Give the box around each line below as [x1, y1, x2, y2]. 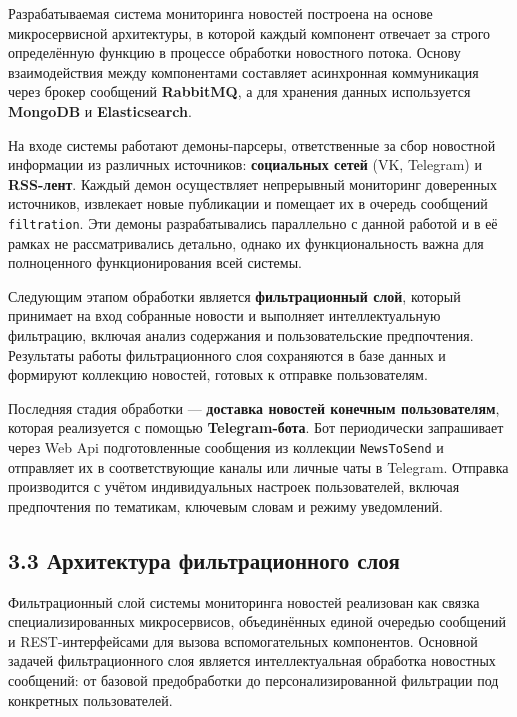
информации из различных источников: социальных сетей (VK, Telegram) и [8, 154, 482, 175]
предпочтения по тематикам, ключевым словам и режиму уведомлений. [8, 495, 443, 516]
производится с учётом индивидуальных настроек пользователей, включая [8, 476, 460, 497]
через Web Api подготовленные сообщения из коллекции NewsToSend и [8, 436, 444, 457]
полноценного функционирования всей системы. [8, 252, 302, 273]
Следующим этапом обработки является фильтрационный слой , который [8, 285, 461, 306]
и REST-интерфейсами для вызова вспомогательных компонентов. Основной [8, 630, 478, 651]
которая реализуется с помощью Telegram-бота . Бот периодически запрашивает [8, 417, 504, 438]
